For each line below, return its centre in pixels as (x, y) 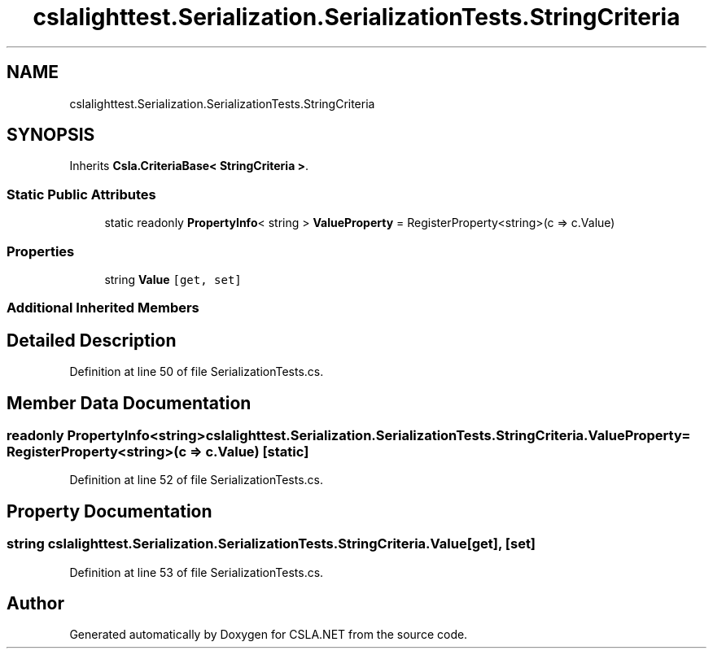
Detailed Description (92, 340)
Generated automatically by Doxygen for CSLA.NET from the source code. (269, 635)
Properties (41, 251)
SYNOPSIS (51, 135)
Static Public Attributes (81, 194)
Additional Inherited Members (103, 308)
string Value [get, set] (173, 279)
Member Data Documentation (129, 403)
